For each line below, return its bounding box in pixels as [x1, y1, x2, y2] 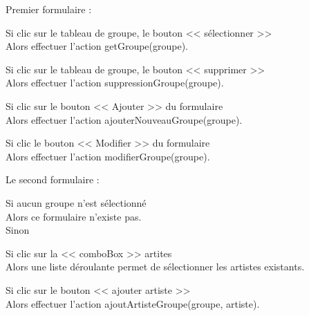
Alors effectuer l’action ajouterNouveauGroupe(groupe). [6, 112, 243, 127]
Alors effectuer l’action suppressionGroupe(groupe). [6, 75, 224, 90]
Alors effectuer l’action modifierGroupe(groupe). [6, 149, 210, 163]
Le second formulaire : [6, 172, 100, 187]
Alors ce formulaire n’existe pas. [6, 209, 142, 223]
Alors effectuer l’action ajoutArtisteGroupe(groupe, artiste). [6, 296, 260, 310]
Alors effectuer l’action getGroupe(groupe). [6, 39, 189, 53]
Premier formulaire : [6, 2, 92, 16]
